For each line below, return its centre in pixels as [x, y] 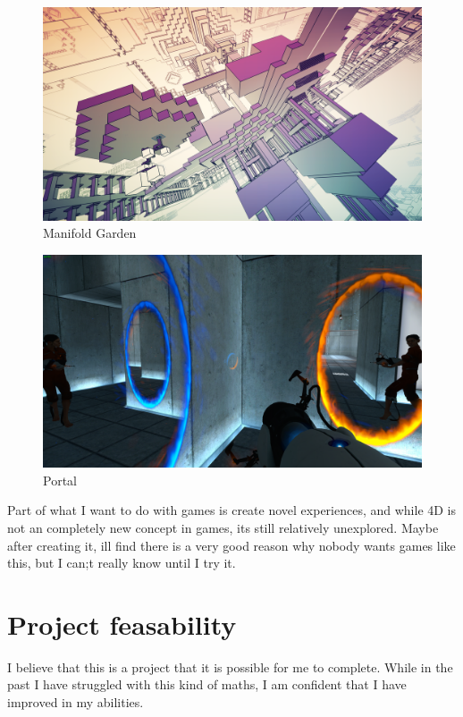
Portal [60, 480]
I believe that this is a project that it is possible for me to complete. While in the [230, 666]
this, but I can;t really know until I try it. [122, 563]
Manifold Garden [90, 233]
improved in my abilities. [76, 702]
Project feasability [122, 624]
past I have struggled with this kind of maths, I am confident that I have [207, 684]
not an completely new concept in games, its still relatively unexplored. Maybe [223, 527]
